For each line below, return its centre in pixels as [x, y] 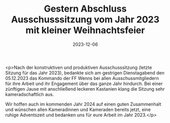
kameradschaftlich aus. [30, 94]
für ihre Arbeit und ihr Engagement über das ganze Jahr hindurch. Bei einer [84, 84]
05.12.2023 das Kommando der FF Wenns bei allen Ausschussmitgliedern [82, 78]
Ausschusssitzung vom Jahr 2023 [85, 19]
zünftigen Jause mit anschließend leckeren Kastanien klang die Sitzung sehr [85, 89]
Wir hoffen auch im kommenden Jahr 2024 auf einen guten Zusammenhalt [83, 104]
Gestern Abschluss [85, 9]
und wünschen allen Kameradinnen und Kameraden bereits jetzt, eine [78, 109]
